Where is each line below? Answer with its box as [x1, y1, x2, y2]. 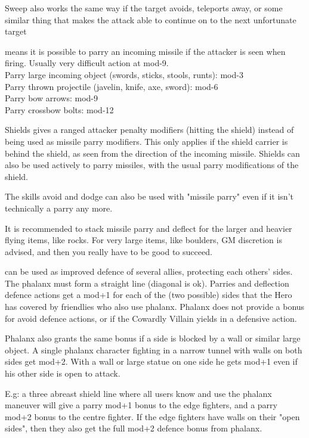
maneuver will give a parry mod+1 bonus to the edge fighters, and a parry [5, 399, 277, 411]
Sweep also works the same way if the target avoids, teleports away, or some [5, 2, 283, 14]
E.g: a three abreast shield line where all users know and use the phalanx [5, 387, 272, 399]
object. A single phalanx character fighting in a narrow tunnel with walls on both [5, 343, 302, 356]
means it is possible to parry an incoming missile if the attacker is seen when [5, 45, 286, 57]
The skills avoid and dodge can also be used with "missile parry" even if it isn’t [5, 190, 293, 203]
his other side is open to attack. [5, 367, 120, 380]
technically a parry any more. [5, 201, 113, 214]
